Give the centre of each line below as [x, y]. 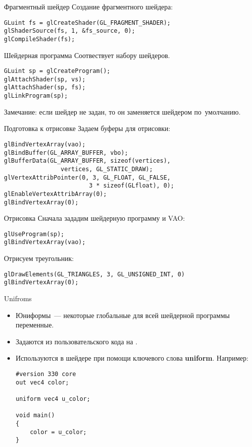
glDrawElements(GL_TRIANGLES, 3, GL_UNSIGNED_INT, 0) [95, 274]
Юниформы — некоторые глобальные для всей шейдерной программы [123, 315]
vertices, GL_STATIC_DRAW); [107, 169]
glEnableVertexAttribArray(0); [55, 194]
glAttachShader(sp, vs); [45, 79]
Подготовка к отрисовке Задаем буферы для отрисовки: [87, 128]
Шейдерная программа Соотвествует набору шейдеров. [87, 55]
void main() [35, 415]
